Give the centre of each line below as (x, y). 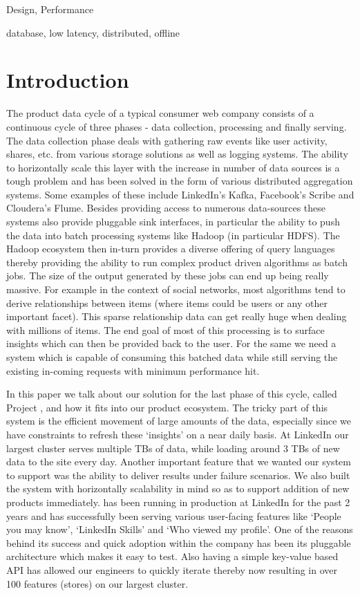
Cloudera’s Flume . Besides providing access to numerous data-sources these (166, 208)
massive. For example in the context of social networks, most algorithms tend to (176, 289)
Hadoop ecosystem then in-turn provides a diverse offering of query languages (171, 249)
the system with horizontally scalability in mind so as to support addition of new (178, 488)
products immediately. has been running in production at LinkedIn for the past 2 (178, 502)
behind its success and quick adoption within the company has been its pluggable (179, 542)
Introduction (68, 80)
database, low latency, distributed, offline (93, 32)
